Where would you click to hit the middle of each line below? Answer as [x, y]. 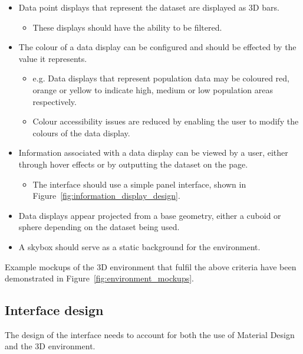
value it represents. [53, 58]
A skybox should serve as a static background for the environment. [139, 246]
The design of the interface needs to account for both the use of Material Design [150, 334]
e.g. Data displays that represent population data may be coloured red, [161, 78]
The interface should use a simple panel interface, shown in [139, 184]
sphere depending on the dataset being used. [99, 227]
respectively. [55, 101]
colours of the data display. [81, 132]
